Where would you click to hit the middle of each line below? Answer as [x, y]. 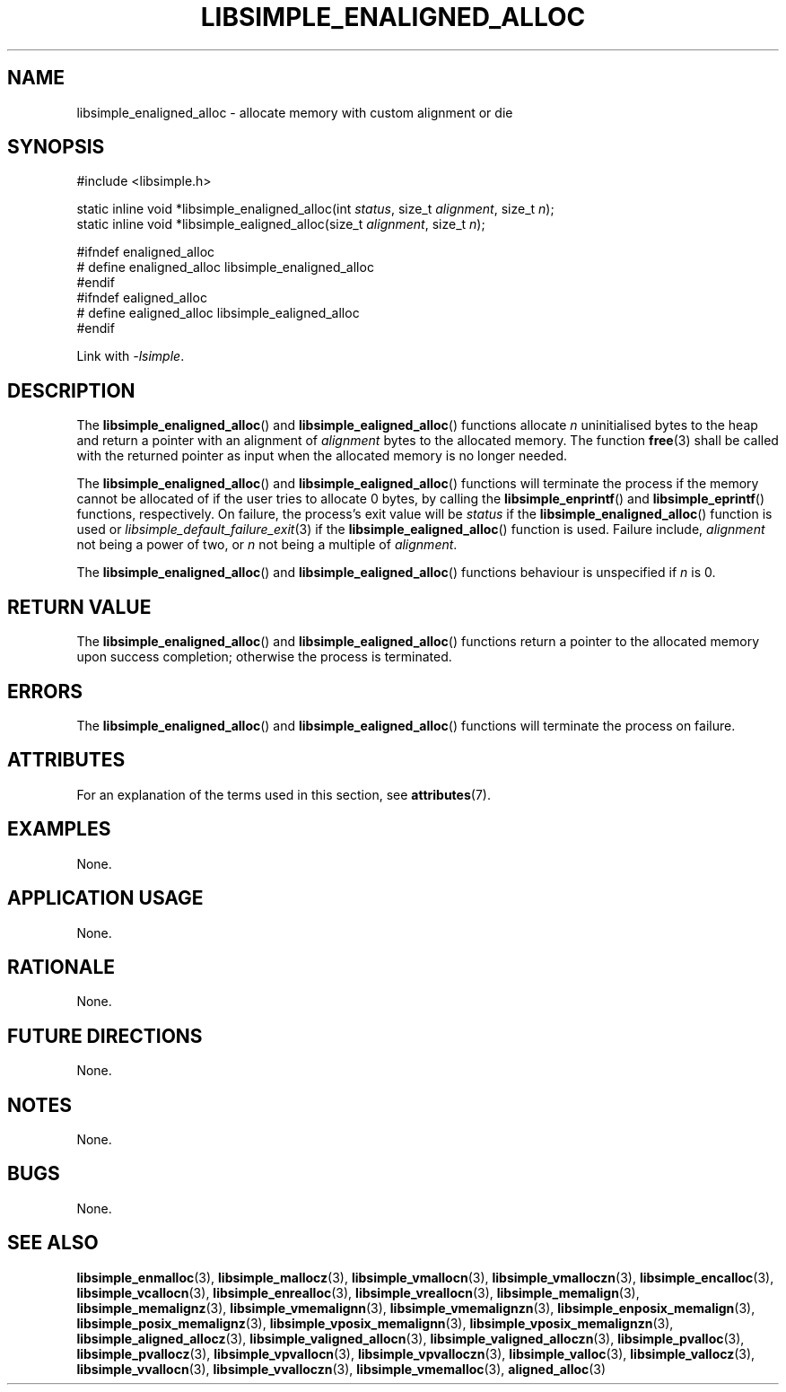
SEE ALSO [53, 1243]
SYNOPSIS [56, 147]
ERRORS [45, 691]
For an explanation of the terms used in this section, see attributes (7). [284, 794]
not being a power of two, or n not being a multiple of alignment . [267, 545]
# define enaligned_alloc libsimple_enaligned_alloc [225, 267]
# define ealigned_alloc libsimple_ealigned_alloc [218, 313]
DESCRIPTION [71, 390]
